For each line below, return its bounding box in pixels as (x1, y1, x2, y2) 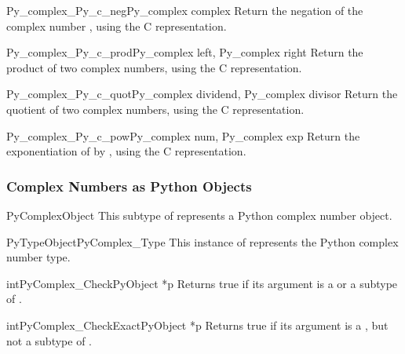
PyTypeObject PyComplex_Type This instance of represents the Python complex (6, 233, 399, 250)
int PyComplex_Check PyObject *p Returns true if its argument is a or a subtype (6, 275, 398, 291)
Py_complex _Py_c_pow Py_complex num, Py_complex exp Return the (6, 127, 360, 144)
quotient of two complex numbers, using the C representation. (6, 100, 305, 117)
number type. (6, 249, 71, 265)
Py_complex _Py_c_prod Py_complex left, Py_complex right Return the (6, 44, 363, 60)
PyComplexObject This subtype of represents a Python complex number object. (6, 206, 392, 223)
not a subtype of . (6, 332, 92, 349)
